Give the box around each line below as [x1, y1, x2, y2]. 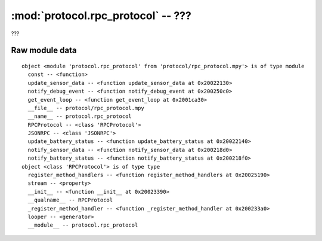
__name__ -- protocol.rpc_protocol [27, 113, 132, 120]
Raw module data [11, 45, 77, 56]
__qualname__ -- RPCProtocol [27, 197, 113, 203]
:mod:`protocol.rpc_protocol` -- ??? [11, 9, 192, 22]
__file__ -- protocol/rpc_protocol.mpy [27, 105, 144, 111]
